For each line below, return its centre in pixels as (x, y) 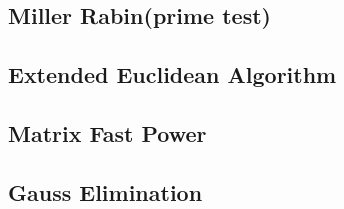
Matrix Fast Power (107, 132)
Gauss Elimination (105, 191)
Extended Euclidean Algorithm (172, 74)
